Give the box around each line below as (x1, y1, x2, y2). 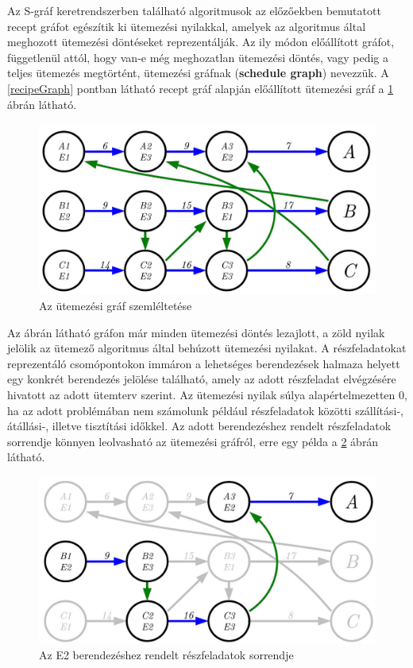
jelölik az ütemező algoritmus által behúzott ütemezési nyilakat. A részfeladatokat (7, 340, 407, 356)
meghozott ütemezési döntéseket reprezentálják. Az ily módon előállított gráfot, (7, 33, 395, 50)
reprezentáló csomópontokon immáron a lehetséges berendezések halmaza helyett (7, 355, 400, 371)
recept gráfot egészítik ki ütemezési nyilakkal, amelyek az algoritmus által (7, 17, 366, 34)
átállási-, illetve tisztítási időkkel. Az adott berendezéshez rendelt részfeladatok (7, 417, 392, 434)
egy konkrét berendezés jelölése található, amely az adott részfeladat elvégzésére (7, 371, 396, 387)
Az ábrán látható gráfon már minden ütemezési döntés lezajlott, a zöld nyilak (7, 324, 385, 340)
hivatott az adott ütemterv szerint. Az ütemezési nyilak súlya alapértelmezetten (7, 386, 396, 403)
